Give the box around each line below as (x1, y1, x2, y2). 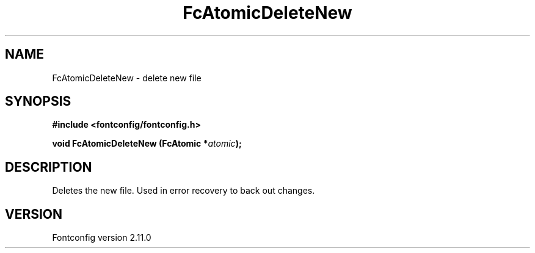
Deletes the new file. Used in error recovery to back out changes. (52, 185, 315, 196)
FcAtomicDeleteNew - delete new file (52, 72, 202, 83)
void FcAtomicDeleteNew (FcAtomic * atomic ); (52, 138, 242, 149)
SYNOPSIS (5, 94, 71, 109)
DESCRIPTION (5, 159, 92, 175)
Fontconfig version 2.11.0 (52, 232, 151, 243)
